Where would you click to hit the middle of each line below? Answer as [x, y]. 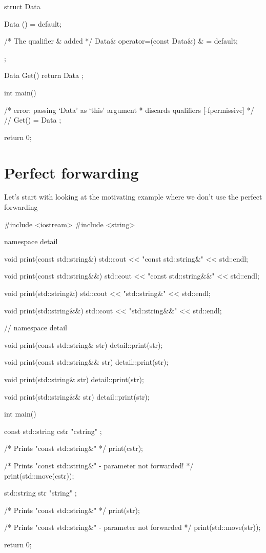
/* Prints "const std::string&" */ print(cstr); [74, 448]
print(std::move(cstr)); [39, 475]
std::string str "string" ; [40, 493]
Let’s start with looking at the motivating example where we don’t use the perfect [133, 197]
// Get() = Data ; [33, 120]
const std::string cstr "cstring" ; [53, 431]
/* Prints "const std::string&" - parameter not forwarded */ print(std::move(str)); [132, 527]
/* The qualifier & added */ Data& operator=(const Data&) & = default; [121, 41]
